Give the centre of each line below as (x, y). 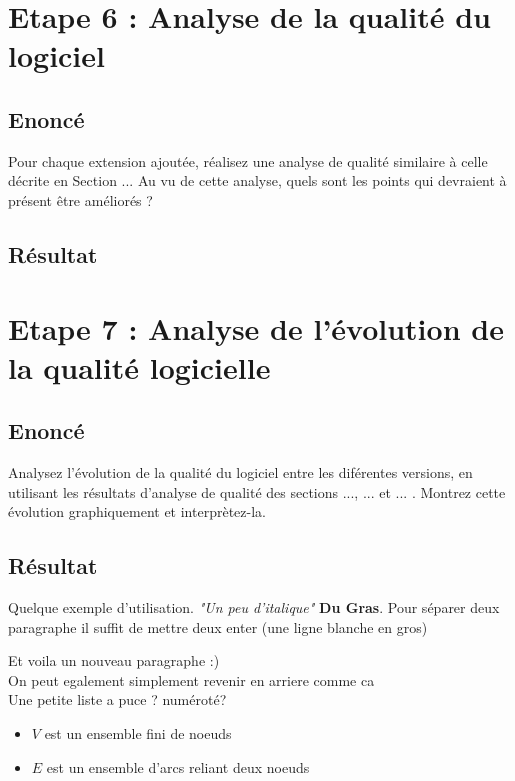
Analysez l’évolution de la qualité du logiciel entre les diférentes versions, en (240, 472)
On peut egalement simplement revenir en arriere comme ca (191, 679)
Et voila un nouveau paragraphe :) (114, 660)
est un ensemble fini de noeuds (138, 733)
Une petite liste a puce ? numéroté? (117, 699)
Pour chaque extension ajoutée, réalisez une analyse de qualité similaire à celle (248, 160)
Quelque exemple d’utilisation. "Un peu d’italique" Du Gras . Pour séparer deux (254, 607)
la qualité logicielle (139, 366)
